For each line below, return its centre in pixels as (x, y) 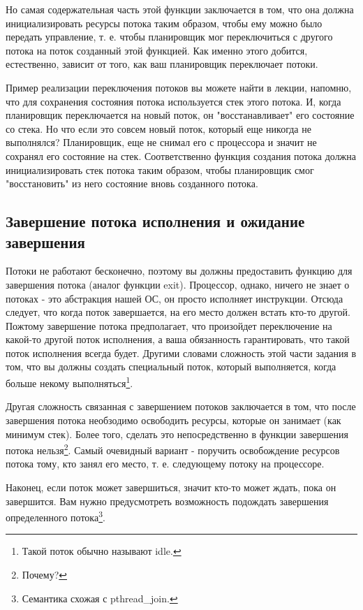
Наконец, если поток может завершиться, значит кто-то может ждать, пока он (171, 487)
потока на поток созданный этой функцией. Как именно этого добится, (157, 50)
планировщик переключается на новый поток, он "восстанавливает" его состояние (180, 115)
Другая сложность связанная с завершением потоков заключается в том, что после (181, 406)
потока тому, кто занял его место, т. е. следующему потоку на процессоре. (165, 464)
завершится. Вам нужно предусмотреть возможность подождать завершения (167, 501)
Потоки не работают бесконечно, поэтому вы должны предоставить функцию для (179, 271)
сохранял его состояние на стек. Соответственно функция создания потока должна (181, 155)
